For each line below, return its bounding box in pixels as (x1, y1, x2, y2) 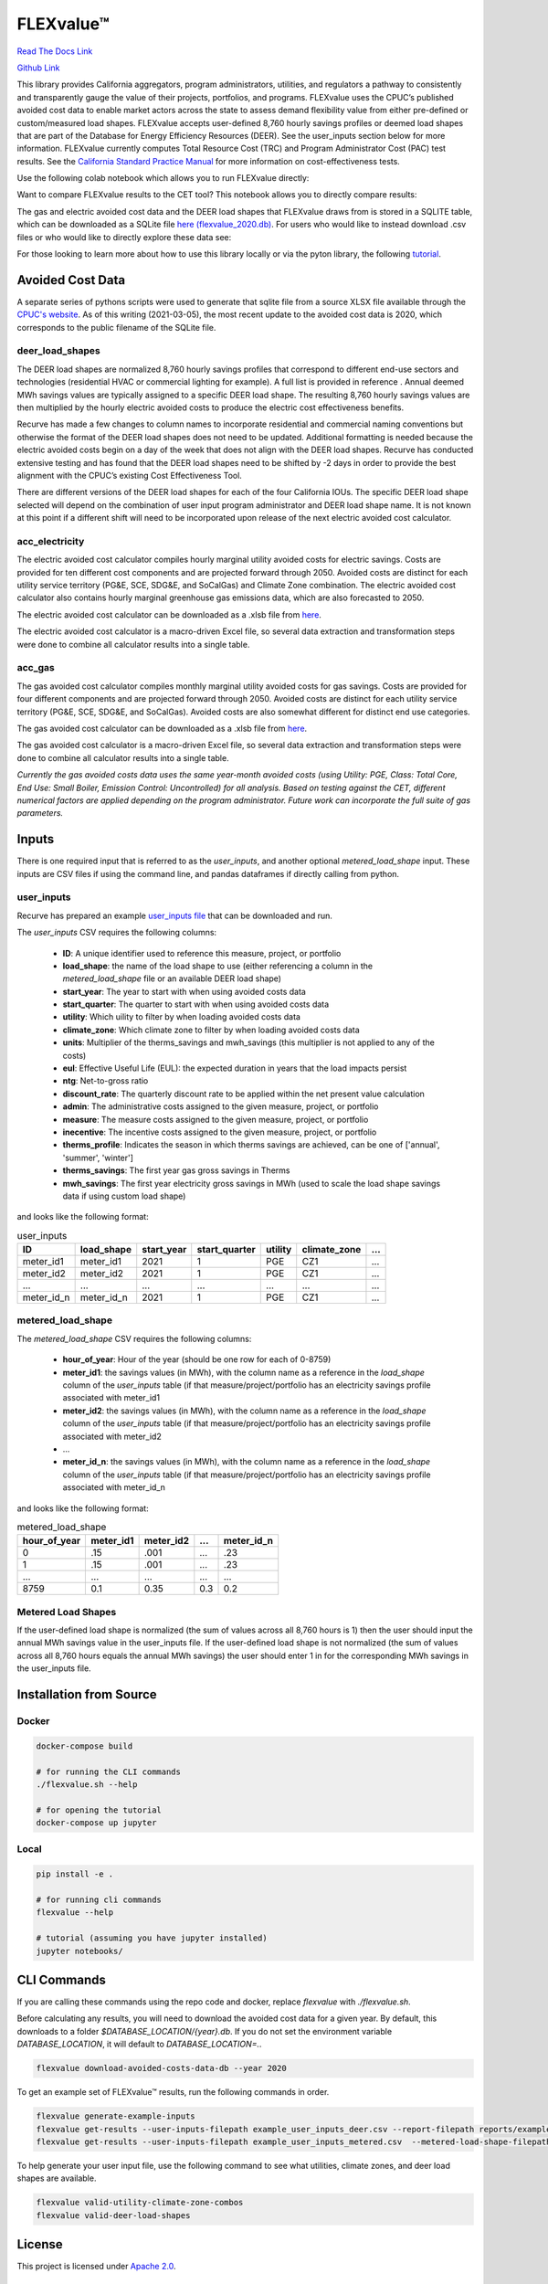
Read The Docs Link (16, 46, 93, 57)
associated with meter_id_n (62, 1482, 166, 1493)
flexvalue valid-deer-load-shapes (36, 2210, 191, 2220)
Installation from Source (16, 1687, 157, 1703)
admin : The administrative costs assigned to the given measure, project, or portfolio (62, 1101, 379, 1112)
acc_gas (16, 661, 55, 674)
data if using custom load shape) (62, 1190, 186, 1201)
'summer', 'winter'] (62, 1152, 134, 1163)
